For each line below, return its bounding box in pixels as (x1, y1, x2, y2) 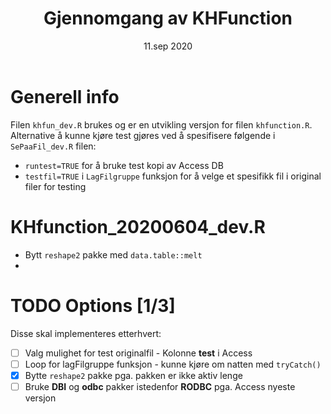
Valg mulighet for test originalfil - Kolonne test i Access (24, 347, 253, 359)
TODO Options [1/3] (10, 294, 176, 317)
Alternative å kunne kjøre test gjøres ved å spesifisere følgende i (10, 129, 276, 141)
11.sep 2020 (143, 40, 193, 52)
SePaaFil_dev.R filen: (10, 140, 97, 152)
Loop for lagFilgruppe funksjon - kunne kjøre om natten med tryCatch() (24, 358, 322, 370)
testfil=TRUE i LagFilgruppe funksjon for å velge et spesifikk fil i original (24, 170, 322, 182)
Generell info (10, 85, 120, 108)
